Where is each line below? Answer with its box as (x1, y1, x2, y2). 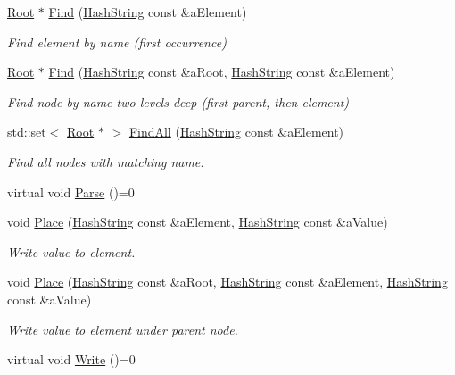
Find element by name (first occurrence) (7, 32, 227, 51)
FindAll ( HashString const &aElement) (128, 122, 344, 141)
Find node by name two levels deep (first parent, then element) (7, 92, 350, 111)
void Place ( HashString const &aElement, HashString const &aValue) (7, 212, 388, 231)
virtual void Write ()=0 (7, 350, 136, 369)
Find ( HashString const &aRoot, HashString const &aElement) (48, 62, 395, 81)
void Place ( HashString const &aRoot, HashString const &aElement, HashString (7, 272, 448, 291)
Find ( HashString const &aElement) (48, 3, 247, 21)
